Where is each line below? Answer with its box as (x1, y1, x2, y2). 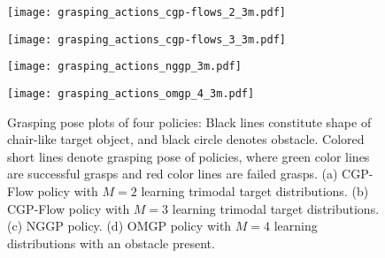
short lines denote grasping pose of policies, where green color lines (7, 147, 370, 165)
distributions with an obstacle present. (7, 233, 215, 252)
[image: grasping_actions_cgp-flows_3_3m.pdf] (7, 33, 286, 46)
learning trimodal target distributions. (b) (141, 182, 369, 200)
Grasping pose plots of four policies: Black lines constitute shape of (7, 112, 372, 131)
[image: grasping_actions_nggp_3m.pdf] (7, 60, 242, 73)
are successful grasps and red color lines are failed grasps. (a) (7, 164, 338, 183)
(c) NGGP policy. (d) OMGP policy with (7, 216, 232, 235)
